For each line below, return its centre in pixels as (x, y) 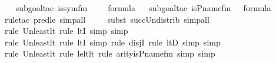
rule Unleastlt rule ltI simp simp (66, 31)
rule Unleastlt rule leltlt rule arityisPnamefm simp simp (110, 53)
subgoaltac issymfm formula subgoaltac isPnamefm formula (143, 8)
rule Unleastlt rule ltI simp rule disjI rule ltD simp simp (113, 42)
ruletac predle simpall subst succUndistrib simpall (107, 19)
